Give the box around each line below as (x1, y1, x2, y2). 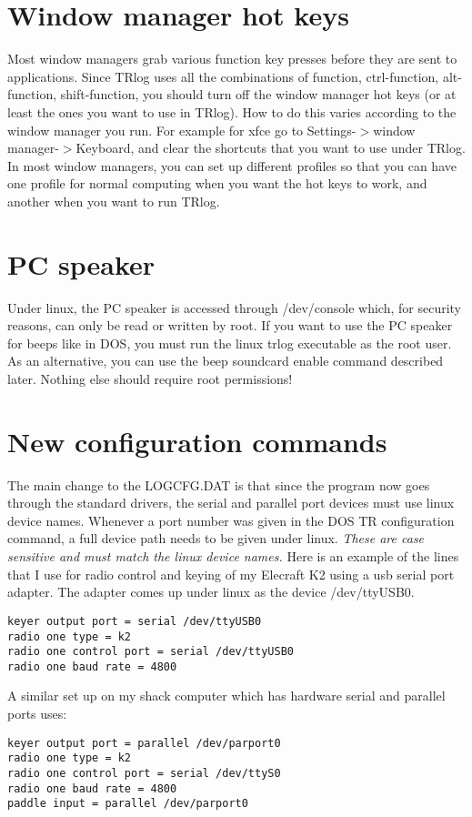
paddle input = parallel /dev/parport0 (7, 797, 248, 811)
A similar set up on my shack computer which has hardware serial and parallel (7, 686, 446, 705)
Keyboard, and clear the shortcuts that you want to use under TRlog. (75, 138, 466, 157)
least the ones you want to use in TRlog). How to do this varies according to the (7, 102, 457, 121)
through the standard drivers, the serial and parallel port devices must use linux (7, 493, 455, 512)
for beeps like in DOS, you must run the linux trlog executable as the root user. (7, 333, 452, 352)
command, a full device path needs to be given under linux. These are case (7, 529, 425, 548)
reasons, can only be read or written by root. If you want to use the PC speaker (7, 316, 453, 335)
